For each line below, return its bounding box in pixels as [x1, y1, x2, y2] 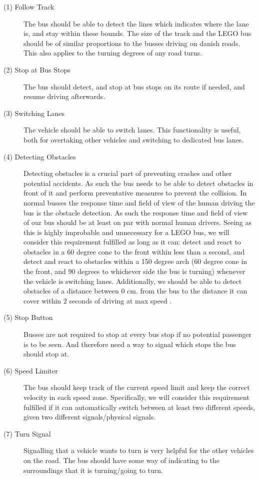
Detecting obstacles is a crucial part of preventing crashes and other [23, 168, 232, 178]
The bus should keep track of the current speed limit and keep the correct [23, 382, 250, 392]
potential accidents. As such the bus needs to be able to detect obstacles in [23, 177, 253, 188]
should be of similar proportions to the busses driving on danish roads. [23, 37, 240, 48]
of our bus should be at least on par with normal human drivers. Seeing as [23, 217, 251, 227]
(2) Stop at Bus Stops [3, 64, 70, 74]
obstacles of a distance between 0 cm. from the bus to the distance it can [23, 285, 247, 296]
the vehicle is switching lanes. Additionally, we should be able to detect [23, 275, 242, 286]
